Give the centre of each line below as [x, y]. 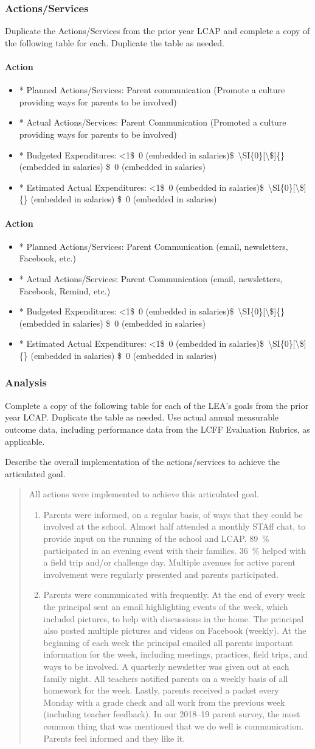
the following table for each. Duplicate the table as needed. [115, 42]
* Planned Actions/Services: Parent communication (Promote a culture [152, 90]
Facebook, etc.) [47, 258]
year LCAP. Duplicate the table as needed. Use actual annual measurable [142, 417]
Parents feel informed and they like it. [114, 738]
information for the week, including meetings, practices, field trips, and [176, 654]
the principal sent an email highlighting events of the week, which [166, 607]
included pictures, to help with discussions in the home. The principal [174, 618]
